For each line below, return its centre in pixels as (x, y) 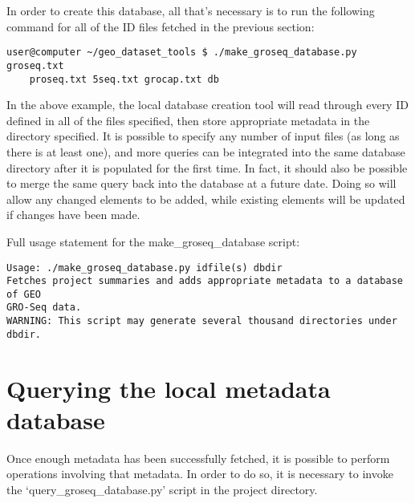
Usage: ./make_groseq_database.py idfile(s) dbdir (144, 268)
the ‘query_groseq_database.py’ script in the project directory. (162, 489)
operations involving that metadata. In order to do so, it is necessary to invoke (200, 474)
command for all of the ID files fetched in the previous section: (161, 26)
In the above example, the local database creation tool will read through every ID (207, 105)
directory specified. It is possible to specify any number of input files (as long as (203, 136)
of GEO (24, 294)
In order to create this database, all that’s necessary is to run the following (191, 10)
